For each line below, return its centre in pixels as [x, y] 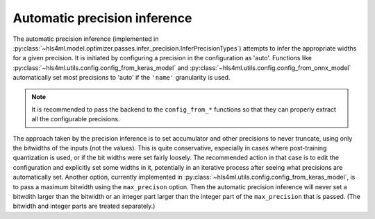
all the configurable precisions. [76, 119]
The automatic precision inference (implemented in [86, 39]
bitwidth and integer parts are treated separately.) [84, 206]
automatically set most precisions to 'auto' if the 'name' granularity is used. [122, 78]
